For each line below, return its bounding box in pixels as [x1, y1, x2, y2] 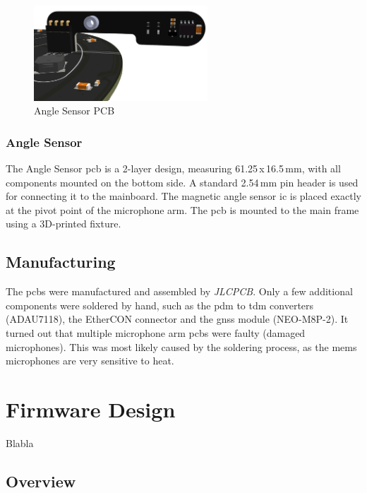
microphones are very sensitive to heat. [6, 353, 174, 368]
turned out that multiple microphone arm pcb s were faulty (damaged [6, 325, 306, 340]
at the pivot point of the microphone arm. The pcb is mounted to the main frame [6, 202, 359, 217]
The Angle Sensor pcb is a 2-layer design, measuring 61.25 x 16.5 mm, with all [6, 160, 341, 175]
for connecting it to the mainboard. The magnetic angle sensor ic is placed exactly [6, 189, 361, 203]
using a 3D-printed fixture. [6, 216, 121, 231]
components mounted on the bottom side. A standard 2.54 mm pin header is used [6, 174, 359, 189]
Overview [6, 470, 76, 492]
